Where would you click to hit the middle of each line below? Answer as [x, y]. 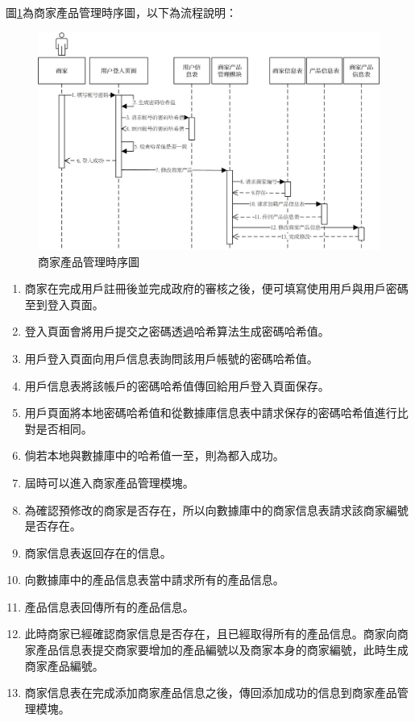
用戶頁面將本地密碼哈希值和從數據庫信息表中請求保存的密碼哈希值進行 [211, 413]
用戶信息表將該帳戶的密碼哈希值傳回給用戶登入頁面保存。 [177, 385]
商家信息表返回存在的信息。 [98, 552]
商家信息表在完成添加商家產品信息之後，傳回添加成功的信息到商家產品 [211, 693]
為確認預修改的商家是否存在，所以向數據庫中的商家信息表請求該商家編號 [216, 509]
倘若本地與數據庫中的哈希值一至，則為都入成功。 [154, 455]
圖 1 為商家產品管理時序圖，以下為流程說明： [121, 12]
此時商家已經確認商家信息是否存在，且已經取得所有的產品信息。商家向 [211, 634]
